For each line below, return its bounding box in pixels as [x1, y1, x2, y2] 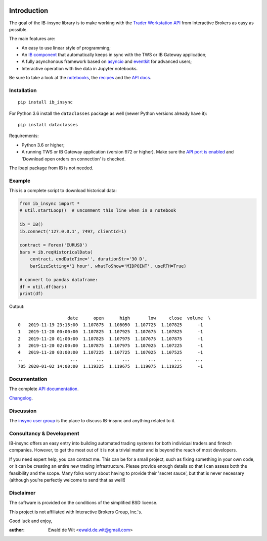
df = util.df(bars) [19, 284, 67, 290]
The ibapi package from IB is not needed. [9, 165, 93, 171]
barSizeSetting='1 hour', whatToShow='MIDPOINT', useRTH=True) [30, 263, 187, 269]
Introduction [9, 6, 48, 15]
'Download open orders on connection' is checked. [21, 156, 126, 162]
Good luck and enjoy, [9, 518, 52, 524]
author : [9, 527, 25, 533]
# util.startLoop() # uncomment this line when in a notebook [19, 208, 177, 213]
